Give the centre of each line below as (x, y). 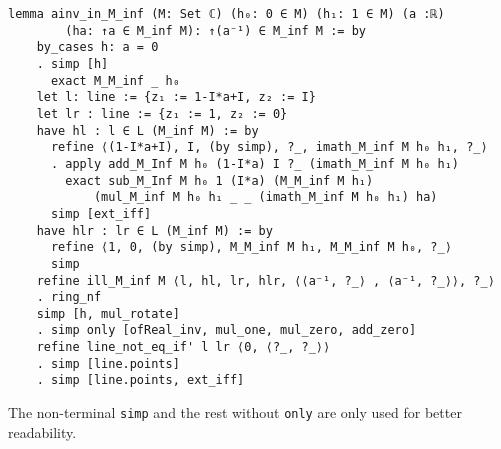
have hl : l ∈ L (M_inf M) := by (147, 130)
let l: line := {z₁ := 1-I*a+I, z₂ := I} (176, 97)
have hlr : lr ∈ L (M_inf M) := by (154, 230)
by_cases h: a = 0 (97, 47)
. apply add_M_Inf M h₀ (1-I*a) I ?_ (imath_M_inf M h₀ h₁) (255, 163)
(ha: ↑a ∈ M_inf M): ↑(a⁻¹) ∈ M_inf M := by (215, 30)
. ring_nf (69, 297)
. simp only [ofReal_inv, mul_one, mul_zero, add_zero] (226, 330)
